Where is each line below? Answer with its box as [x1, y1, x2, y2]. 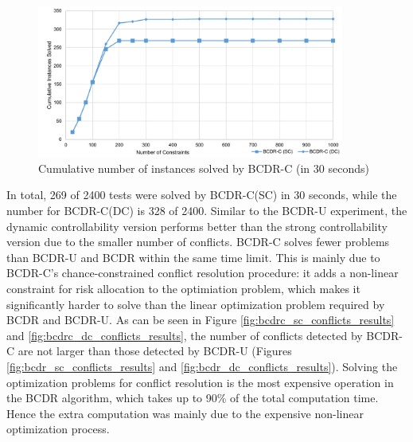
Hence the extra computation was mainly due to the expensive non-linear [6, 405, 364, 421]
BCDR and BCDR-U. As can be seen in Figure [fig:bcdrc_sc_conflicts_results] [6, 311, 395, 328]
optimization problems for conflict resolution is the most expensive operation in [6, 374, 394, 390]
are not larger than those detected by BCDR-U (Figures [18, 342, 292, 359]
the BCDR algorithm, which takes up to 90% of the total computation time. [6, 389, 379, 406]
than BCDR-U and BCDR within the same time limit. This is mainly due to [6, 248, 380, 265]
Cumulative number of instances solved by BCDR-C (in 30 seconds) [38, 159, 369, 176]
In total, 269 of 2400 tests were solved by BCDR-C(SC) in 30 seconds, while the [6, 186, 397, 203]
